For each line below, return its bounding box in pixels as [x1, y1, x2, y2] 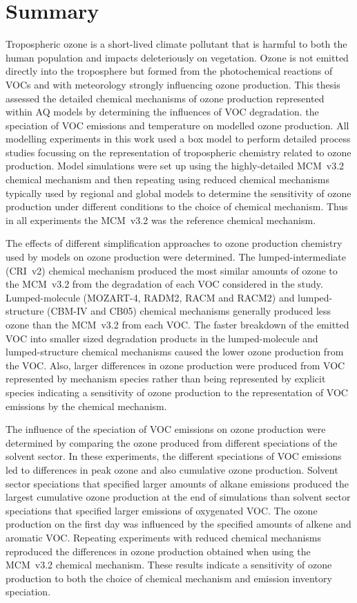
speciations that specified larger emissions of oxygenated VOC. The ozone [6, 503, 318, 517]
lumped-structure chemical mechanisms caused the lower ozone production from [6, 344, 344, 359]
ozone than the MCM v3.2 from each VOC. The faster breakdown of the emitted [6, 317, 349, 331]
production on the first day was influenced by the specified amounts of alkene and [6, 517, 351, 531]
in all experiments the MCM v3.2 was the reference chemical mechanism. [6, 212, 316, 227]
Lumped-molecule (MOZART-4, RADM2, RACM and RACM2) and [6, 290, 295, 304]
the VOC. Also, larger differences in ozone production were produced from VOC [6, 358, 345, 372]
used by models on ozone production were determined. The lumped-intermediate [6, 250, 347, 264]
